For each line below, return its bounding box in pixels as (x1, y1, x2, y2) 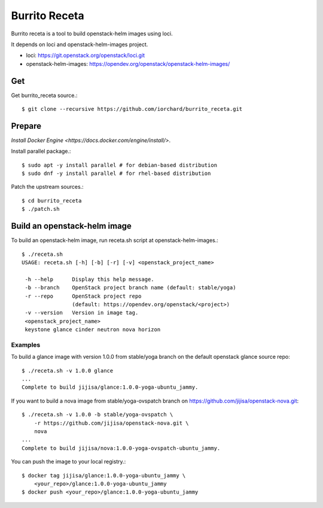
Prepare (11, 120, 42, 131)
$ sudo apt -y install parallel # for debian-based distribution (22, 162, 218, 168)
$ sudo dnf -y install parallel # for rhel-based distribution (22, 170, 211, 177)
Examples (11, 340, 41, 349)
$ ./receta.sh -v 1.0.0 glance (22, 367, 114, 374)
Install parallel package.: (11, 147, 71, 155)
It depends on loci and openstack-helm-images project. (11, 41, 148, 48)
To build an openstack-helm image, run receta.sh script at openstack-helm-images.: (11, 237, 218, 244)
